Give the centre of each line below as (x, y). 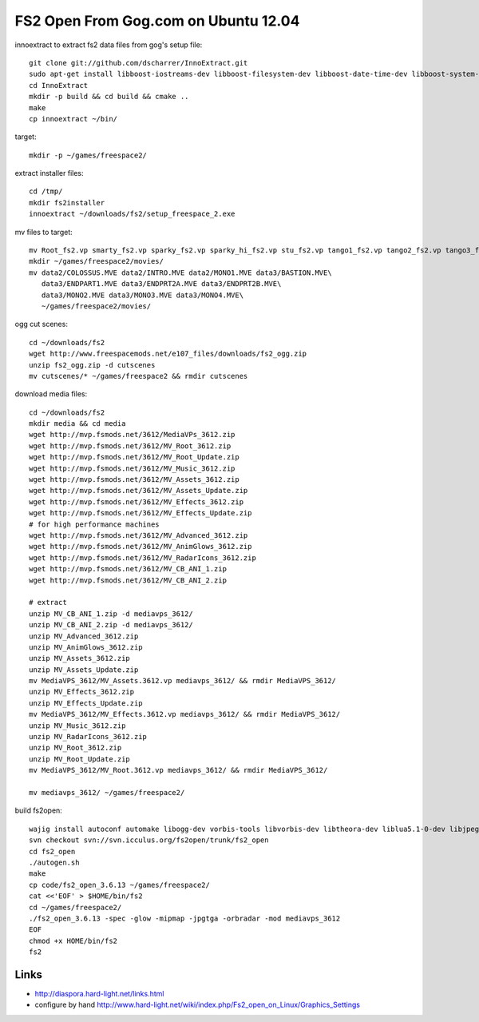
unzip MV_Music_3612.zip (77, 726)
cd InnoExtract (59, 85)
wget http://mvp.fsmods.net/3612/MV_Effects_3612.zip (136, 502)
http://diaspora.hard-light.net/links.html (99, 993)
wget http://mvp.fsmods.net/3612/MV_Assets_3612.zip (134, 480)
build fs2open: (39, 810)
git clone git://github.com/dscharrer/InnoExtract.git (139, 63)
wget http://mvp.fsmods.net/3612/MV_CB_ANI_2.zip (128, 580)
